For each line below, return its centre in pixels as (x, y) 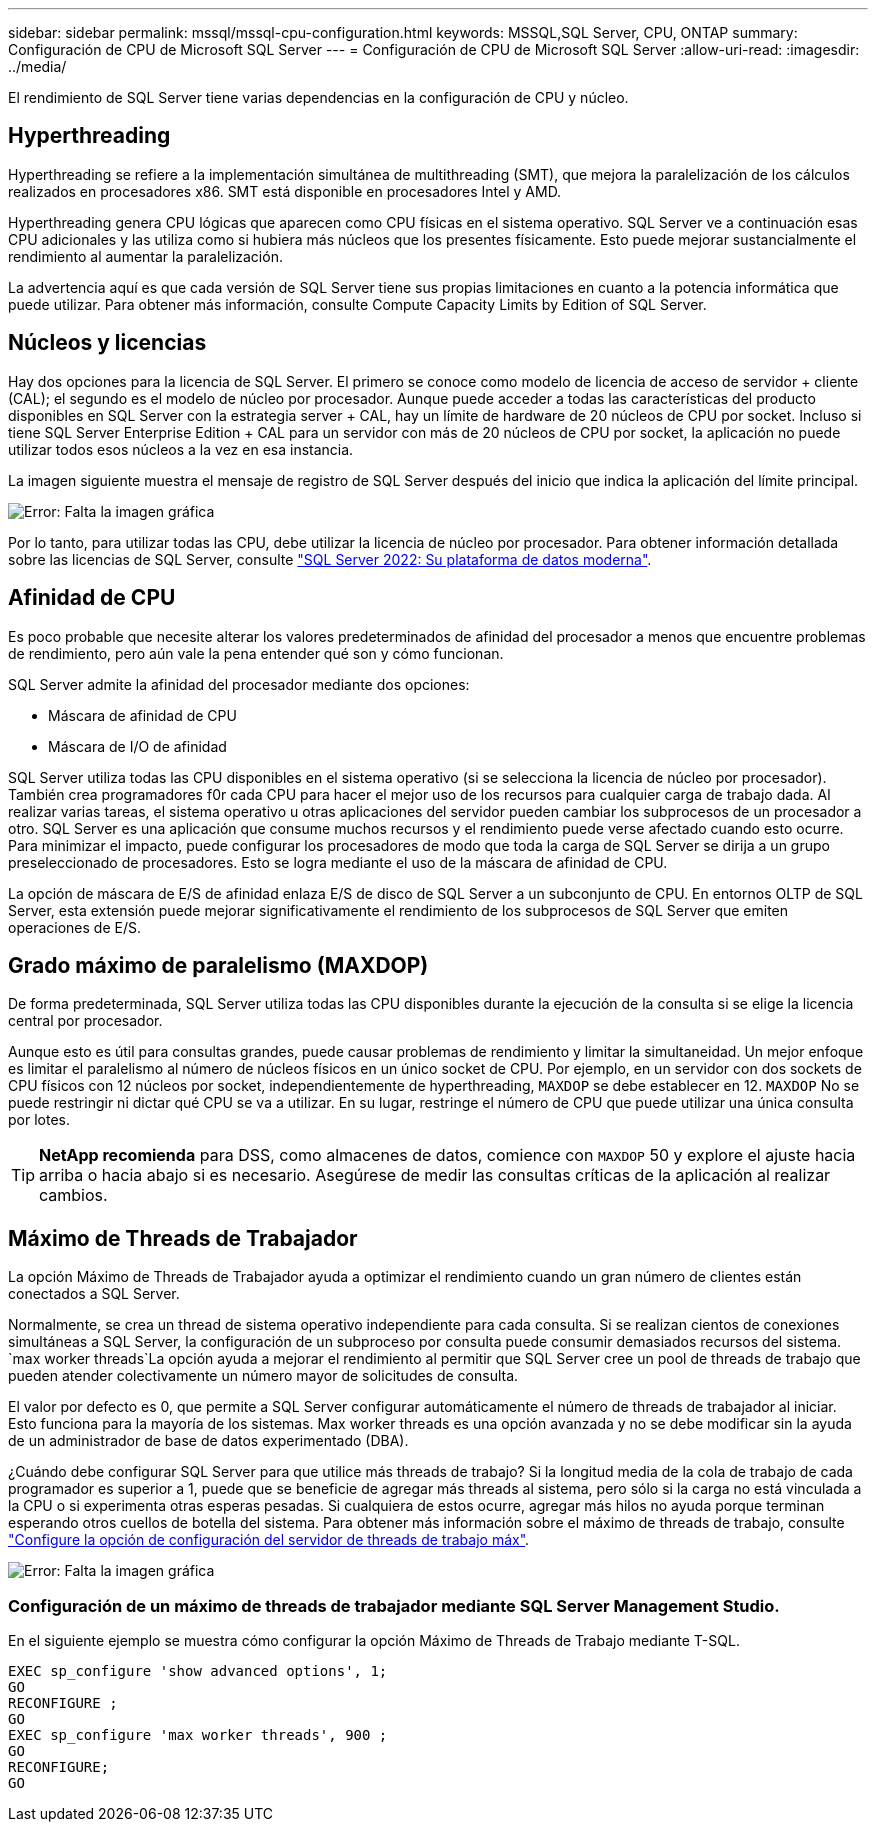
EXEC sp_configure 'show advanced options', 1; (198, 1670)
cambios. (73, 1195)
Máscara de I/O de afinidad (137, 746)
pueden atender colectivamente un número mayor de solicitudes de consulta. (263, 1376)
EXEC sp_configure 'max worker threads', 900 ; (198, 1734)
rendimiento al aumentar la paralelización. (145, 256)
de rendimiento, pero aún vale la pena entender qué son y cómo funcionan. (256, 653)
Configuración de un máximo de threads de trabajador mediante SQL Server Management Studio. (394, 1605)
